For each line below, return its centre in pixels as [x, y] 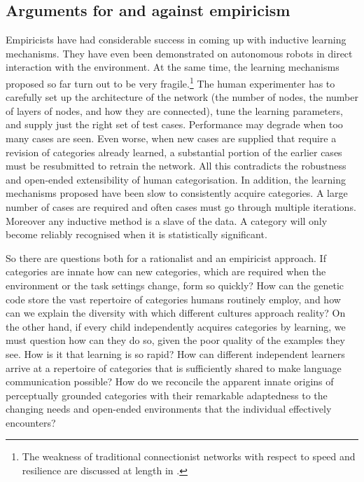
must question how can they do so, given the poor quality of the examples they [175, 340]
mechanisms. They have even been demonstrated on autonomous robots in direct [179, 53]
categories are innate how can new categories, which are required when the [166, 271]
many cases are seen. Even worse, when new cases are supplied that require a [171, 138]
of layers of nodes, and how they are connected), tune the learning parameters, [174, 110]
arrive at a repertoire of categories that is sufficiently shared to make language [174, 367]
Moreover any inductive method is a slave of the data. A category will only [167, 220]
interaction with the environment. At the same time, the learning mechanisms [173, 67]
